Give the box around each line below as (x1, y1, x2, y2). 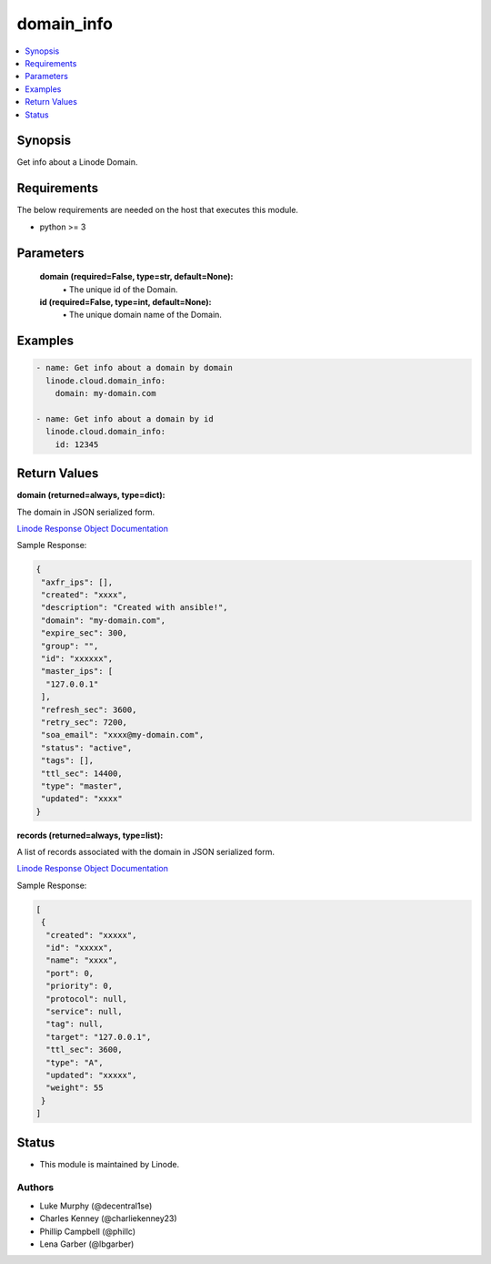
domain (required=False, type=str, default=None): (39, 271, 234, 282)
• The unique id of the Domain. (62, 283, 178, 295)
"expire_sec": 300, (41, 628, 127, 638)
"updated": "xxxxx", (45, 1070, 137, 1080)
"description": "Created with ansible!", (41, 602, 228, 613)
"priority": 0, (45, 981, 114, 992)
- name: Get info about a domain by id (35, 413, 214, 423)
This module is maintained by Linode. (39, 1158, 180, 1169)
